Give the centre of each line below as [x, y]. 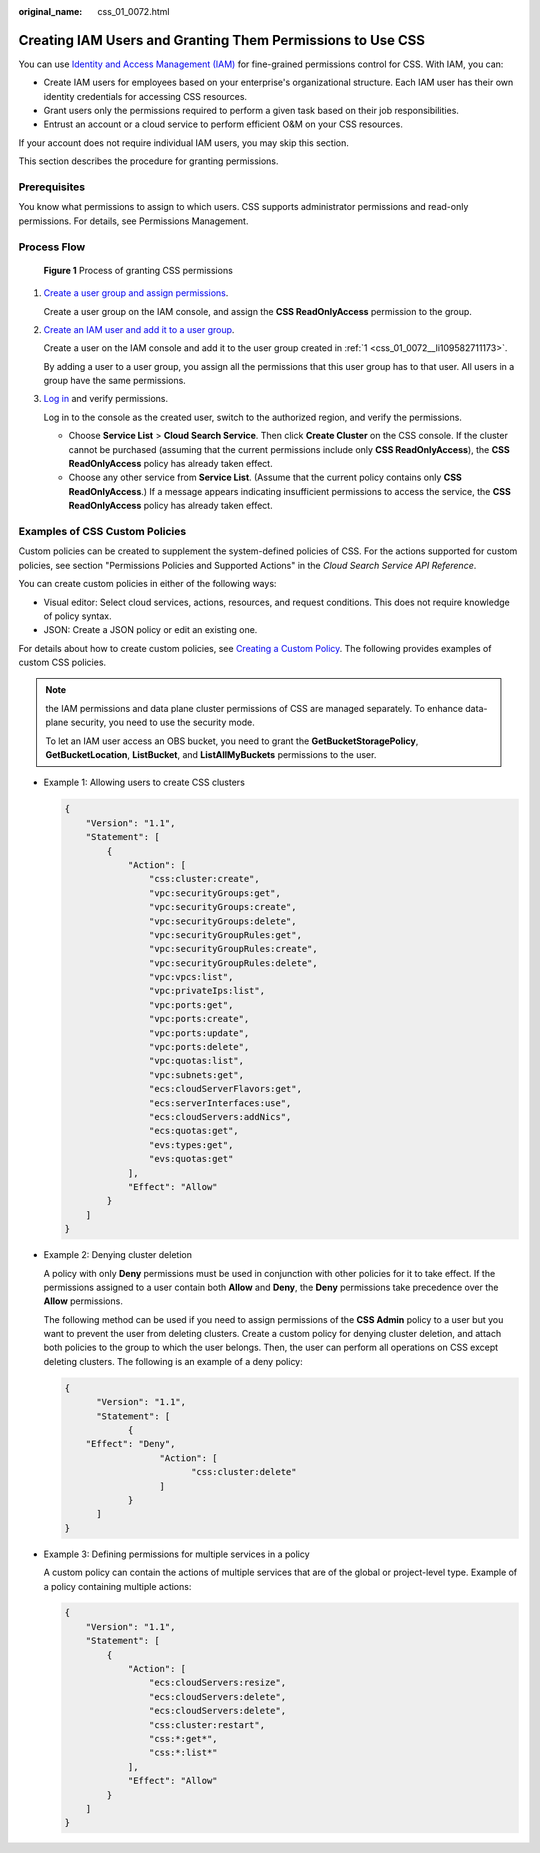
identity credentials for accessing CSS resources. [145, 96]
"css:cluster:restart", [206, 1724]
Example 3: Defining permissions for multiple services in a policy [176, 1554]
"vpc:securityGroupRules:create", [233, 949]
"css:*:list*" [183, 1753]
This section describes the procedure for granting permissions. [148, 161]
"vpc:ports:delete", [199, 1047]
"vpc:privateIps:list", [206, 991]
